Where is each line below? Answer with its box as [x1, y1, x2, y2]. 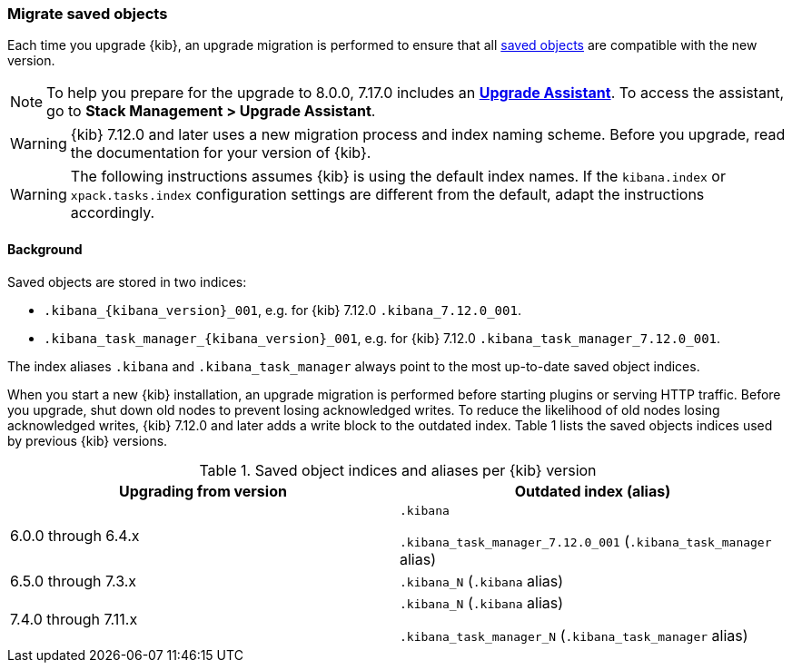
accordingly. [70, 203, 155, 222]
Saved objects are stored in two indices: [7, 273, 247, 290]
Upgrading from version [119, 481, 287, 500]
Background [7, 241, 83, 257]
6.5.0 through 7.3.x [10, 571, 137, 590]
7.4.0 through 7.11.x [10, 609, 138, 628]
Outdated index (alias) [514, 481, 671, 500]
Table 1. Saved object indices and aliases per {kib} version [199, 460, 597, 479]
